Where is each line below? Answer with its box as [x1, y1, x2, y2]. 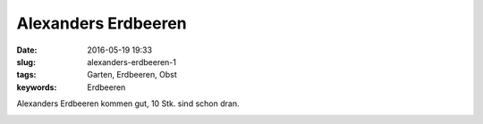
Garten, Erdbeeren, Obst [87, 70, 178, 80]
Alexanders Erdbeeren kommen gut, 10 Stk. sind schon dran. [16, 98, 240, 109]
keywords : [16, 81, 57, 93]
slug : [16, 56, 36, 67]
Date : [16, 45, 38, 55]
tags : [16, 70, 37, 80]
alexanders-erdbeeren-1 [87, 56, 176, 67]
